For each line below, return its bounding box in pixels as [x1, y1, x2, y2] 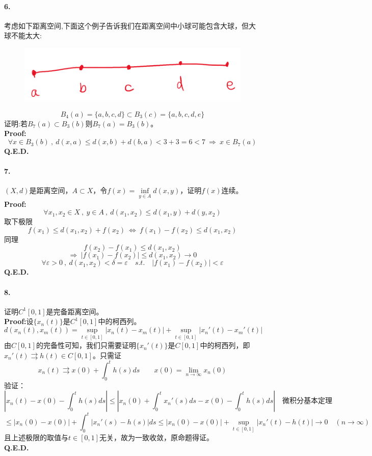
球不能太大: [4, 30, 42, 41]
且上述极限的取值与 [4, 432, 68, 443]
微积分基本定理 [282, 397, 333, 405]
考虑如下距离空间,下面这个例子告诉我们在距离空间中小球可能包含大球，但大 [4, 20, 256, 31]
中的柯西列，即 [200, 340, 250, 351]
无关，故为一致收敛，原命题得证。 [99, 432, 214, 443]
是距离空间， [29, 185, 72, 196]
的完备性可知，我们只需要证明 [36, 340, 136, 351]
